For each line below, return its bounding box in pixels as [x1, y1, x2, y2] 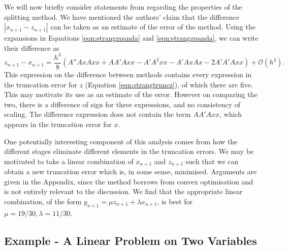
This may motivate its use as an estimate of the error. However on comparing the [4, 89, 258, 100]
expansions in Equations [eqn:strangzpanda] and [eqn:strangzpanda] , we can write [4, 33, 259, 43]
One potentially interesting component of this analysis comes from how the [4, 136, 238, 146]
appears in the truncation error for [4, 118, 112, 129]
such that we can [185, 155, 239, 166]
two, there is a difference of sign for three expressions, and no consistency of [4, 99, 241, 109]
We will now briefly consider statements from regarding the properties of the [4, 2, 242, 12]
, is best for [157, 196, 193, 206]
